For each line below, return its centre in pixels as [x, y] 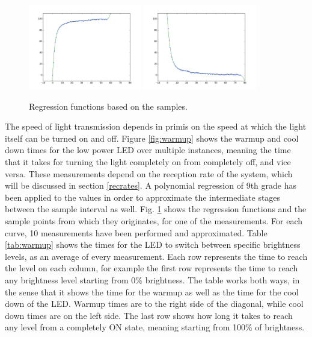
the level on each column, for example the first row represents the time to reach [151, 268]
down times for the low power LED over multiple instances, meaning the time [148, 150]
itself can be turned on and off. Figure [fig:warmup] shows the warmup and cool [152, 138]
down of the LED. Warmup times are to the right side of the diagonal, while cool [154, 304]
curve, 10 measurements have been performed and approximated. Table [136, 232]
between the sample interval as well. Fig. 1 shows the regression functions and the [156, 209]
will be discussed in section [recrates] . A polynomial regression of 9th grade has [151, 185]
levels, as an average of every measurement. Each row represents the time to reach [156, 256]
